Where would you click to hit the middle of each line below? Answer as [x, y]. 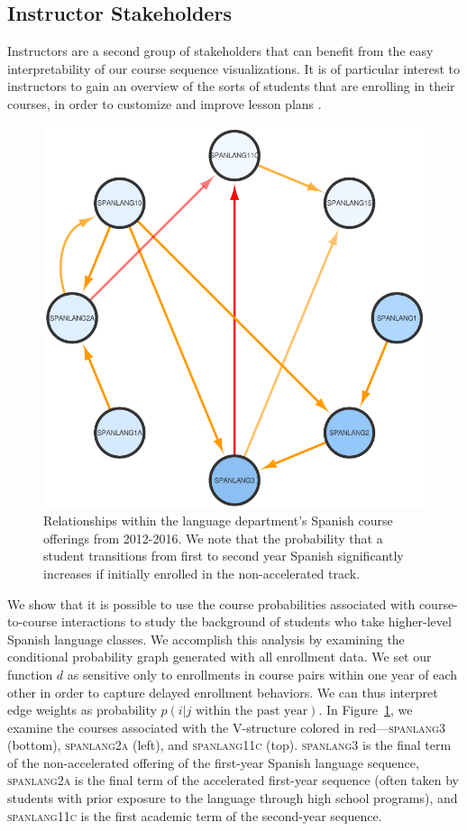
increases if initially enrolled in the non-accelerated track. [202, 573]
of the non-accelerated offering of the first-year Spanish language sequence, [213, 762]
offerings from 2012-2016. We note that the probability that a [213, 538]
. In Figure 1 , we [366, 710]
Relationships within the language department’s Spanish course [218, 521]
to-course [32, 621]
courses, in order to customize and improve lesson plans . [165, 103]
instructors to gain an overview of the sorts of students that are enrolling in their [231, 86]
